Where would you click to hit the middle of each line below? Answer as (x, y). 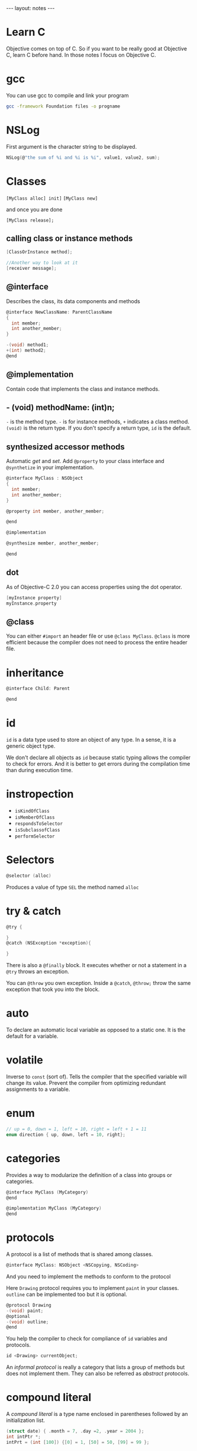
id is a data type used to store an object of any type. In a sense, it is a (91, 739)
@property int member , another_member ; (55, 511)
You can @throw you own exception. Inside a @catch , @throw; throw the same (98, 983)
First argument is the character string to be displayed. (72, 146)
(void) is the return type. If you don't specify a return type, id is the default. (99, 428)
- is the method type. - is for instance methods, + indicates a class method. (98, 422)
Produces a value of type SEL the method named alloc (72, 887)
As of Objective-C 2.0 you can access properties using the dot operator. (94, 587)
